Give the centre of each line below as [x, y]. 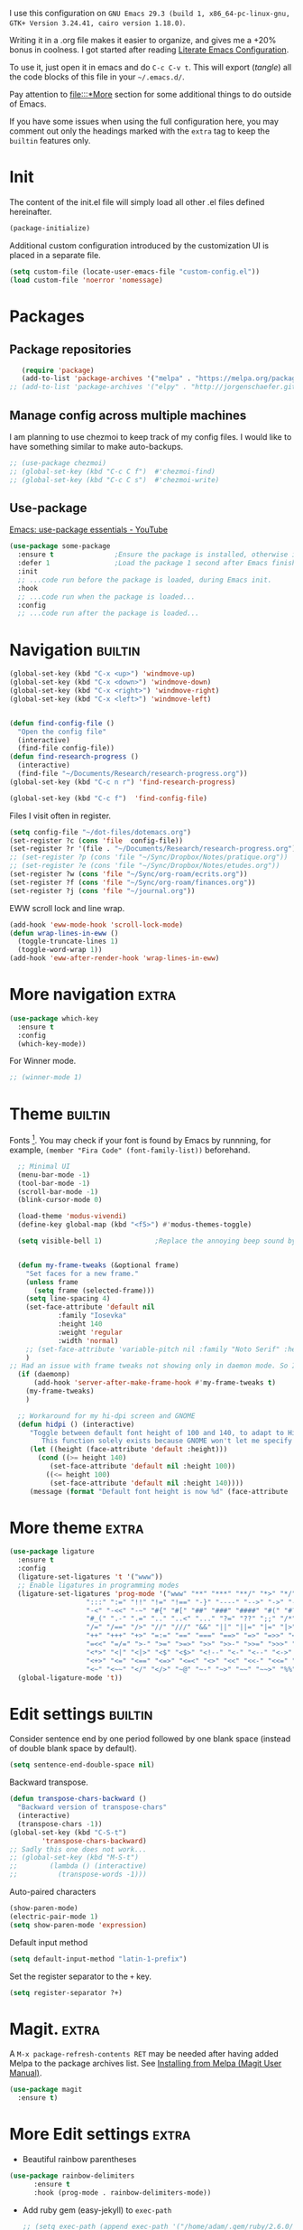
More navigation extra [93, 995]
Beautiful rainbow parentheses [79, 2160]
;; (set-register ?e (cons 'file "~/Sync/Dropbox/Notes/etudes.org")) [145, 866]
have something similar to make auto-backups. [96, 447]
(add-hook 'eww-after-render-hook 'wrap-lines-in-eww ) [115, 958]
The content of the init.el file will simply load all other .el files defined [137, 201]
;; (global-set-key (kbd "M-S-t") [74, 1858]
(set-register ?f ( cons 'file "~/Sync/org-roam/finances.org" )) [133, 882]
